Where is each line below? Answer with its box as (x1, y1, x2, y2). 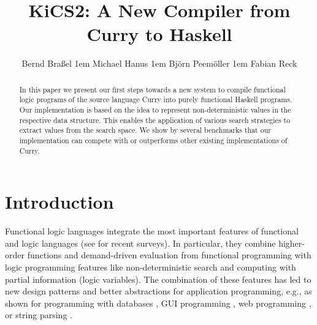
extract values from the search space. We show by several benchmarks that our (19, 125, 271, 135)
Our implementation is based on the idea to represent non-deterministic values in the (19, 105, 291, 115)
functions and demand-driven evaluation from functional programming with (27, 248, 311, 261)
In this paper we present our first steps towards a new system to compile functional (19, 84, 286, 94)
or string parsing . (5, 308, 72, 321)
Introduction (5, 189, 114, 214)
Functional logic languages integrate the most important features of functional (5, 225, 299, 237)
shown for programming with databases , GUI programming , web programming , (5, 296, 311, 309)
